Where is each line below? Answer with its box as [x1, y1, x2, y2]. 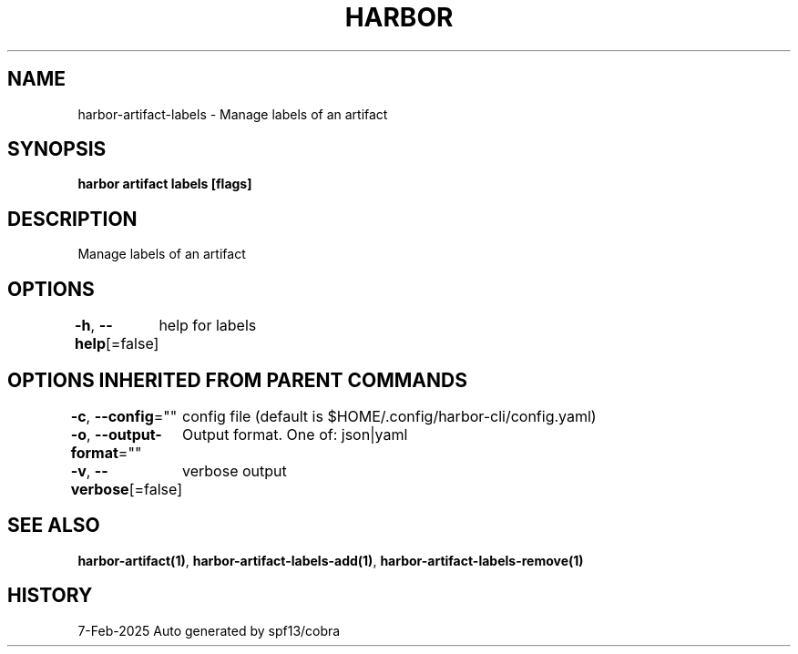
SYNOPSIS [7, 138, 107, 161]
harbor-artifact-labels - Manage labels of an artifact [77, 106, 388, 122]
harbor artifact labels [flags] [77, 176, 252, 192]
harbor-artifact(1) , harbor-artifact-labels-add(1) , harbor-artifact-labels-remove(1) [77, 552, 584, 568]
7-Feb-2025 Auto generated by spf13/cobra [77, 622, 341, 639]
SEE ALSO [7, 514, 100, 537]
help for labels [159, 316, 257, 335]
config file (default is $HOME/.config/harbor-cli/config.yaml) [182, 406, 597, 425]
